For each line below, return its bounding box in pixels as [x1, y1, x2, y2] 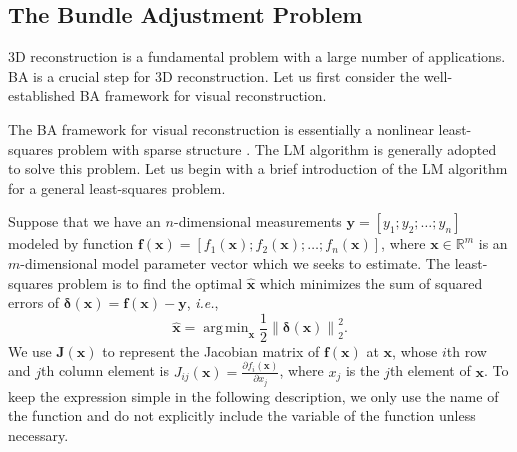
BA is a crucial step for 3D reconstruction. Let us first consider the [8, 65, 420, 86]
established [8, 85, 76, 106]
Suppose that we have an [8, 211, 161, 232]
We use [8, 340, 52, 361]
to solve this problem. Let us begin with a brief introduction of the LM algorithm [8, 158, 508, 179]
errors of [8, 292, 60, 313]
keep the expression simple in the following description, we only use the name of [8, 385, 499, 406]
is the [345, 360, 380, 381]
